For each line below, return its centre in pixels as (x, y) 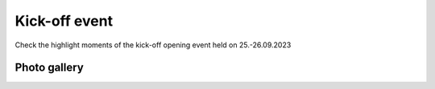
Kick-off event (64, 21)
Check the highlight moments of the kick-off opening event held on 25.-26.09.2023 (153, 45)
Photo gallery (49, 68)
